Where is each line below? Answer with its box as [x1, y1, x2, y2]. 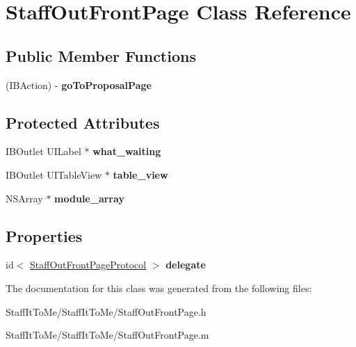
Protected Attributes [6, 111, 160, 133]
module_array [54, 191, 124, 205]
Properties [6, 225, 83, 246]
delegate [165, 257, 206, 272]
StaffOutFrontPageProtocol [30, 257, 147, 272]
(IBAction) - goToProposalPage [6, 77, 152, 92]
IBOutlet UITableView [6, 167, 102, 181]
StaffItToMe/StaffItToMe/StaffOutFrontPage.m [6, 328, 209, 342]
